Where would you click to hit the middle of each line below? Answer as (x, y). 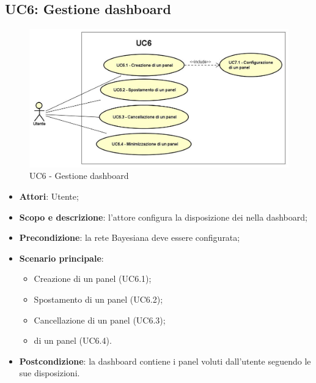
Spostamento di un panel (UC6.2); (98, 299)
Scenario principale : (61, 258)
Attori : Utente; (49, 196)
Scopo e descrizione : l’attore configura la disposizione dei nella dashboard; (163, 217)
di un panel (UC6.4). (73, 340)
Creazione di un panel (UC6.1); (93, 279)
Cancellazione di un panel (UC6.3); (100, 320)
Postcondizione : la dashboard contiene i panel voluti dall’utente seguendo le (165, 361)
